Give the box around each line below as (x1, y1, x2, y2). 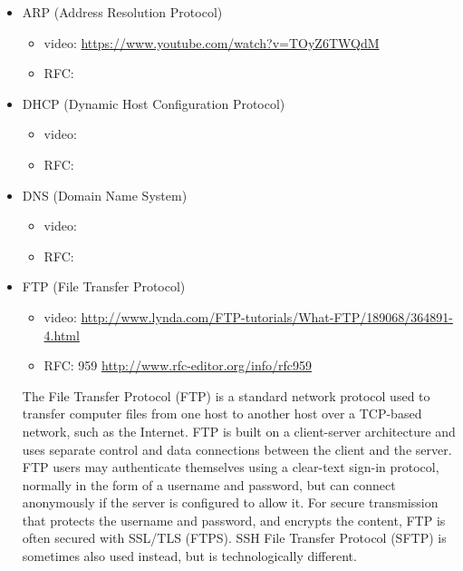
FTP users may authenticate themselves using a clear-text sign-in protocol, (22, 458, 439, 477)
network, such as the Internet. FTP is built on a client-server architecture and (22, 421, 456, 440)
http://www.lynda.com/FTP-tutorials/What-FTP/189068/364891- (81, 307, 453, 326)
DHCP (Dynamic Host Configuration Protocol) (22, 94, 285, 113)
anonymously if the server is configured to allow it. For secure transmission (22, 493, 439, 512)
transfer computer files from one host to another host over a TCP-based (22, 404, 422, 423)
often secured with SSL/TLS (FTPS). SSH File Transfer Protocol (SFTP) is (22, 528, 447, 547)
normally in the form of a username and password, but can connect (22, 475, 396, 494)
